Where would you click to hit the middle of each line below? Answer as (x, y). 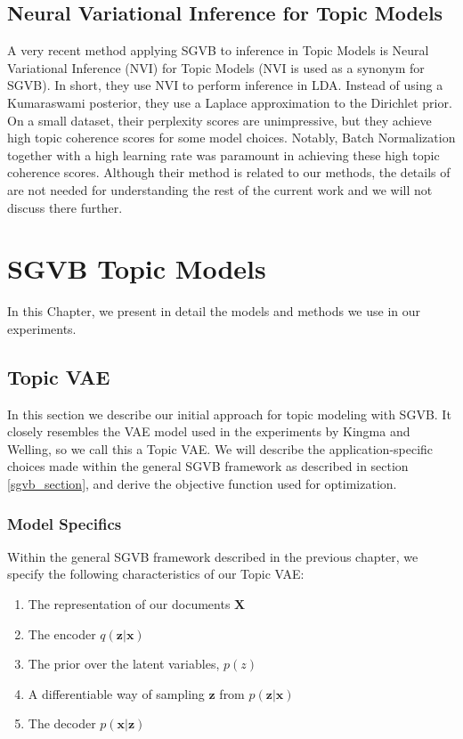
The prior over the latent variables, (124, 664)
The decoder (62, 723)
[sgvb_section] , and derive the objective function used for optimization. (202, 484)
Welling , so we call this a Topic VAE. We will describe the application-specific (220, 448)
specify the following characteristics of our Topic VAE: (156, 574)
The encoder (62, 633)
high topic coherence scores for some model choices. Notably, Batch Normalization (231, 138)
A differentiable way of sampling (116, 693)
